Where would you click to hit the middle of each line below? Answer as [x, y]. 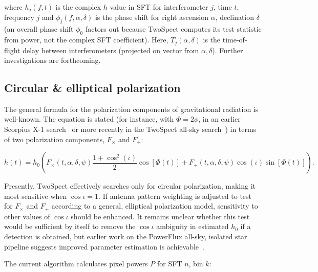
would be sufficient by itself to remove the [70, 226]
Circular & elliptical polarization [92, 88]
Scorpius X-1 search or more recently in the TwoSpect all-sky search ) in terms [130, 129]
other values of [27, 216]
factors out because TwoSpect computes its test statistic [173, 29]
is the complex [78, 7]
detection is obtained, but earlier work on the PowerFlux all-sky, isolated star [126, 236]
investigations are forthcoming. [52, 60]
